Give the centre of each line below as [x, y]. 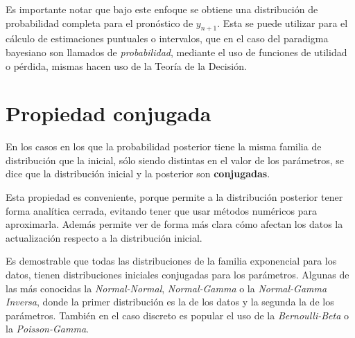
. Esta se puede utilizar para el [283, 23]
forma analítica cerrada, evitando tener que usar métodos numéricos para [161, 210]
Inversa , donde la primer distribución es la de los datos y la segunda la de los [170, 302]
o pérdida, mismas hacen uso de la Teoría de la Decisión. [126, 65]
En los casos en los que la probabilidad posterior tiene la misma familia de [164, 146]
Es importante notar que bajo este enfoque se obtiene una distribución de [162, 9]
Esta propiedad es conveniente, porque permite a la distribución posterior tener [174, 197]
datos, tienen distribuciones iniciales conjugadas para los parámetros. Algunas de [177, 275]
